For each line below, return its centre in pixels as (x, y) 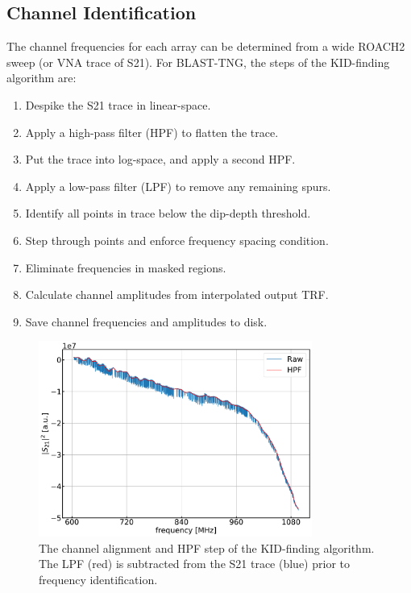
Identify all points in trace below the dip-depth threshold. (168, 213)
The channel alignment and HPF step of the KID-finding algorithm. (207, 547)
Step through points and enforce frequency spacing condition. (177, 240)
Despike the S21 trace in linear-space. (118, 104)
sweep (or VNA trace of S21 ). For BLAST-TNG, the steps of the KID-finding (198, 62)
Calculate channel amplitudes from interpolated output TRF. (177, 294)
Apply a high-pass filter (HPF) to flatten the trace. (152, 132)
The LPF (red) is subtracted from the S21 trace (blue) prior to (194, 564)
